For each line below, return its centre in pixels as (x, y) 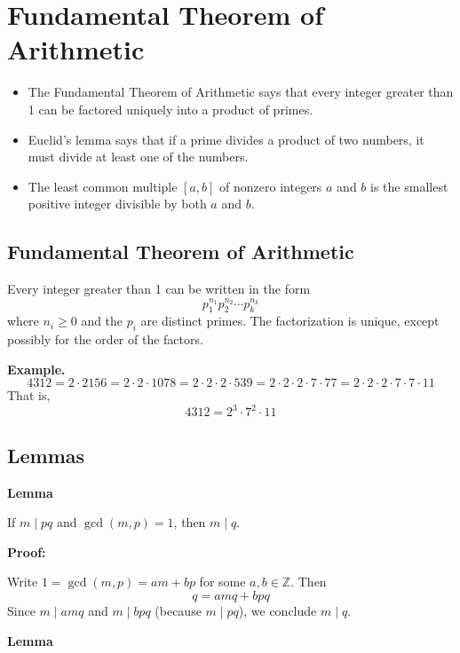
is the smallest (409, 186)
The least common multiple (103, 186)
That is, (29, 395)
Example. (36, 369)
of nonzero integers (271, 186)
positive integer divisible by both (117, 204)
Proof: (27, 551)
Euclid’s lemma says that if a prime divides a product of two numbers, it (226, 139)
